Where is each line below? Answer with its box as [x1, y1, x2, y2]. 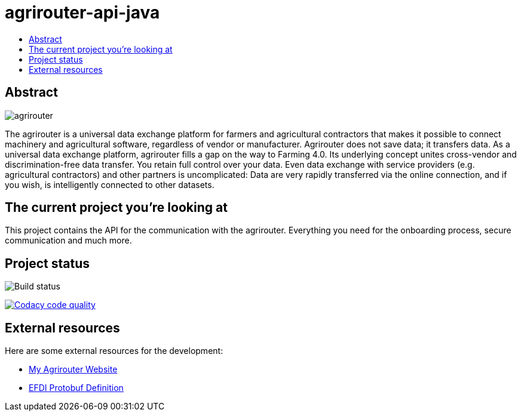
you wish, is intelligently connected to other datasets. [5, 179, 214, 190]
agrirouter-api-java [5, 2, 160, 23]
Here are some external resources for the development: [5, 346, 223, 356]
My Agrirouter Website [29, 364, 118, 375]
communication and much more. [5, 235, 132, 246]
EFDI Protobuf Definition [29, 383, 124, 393]
